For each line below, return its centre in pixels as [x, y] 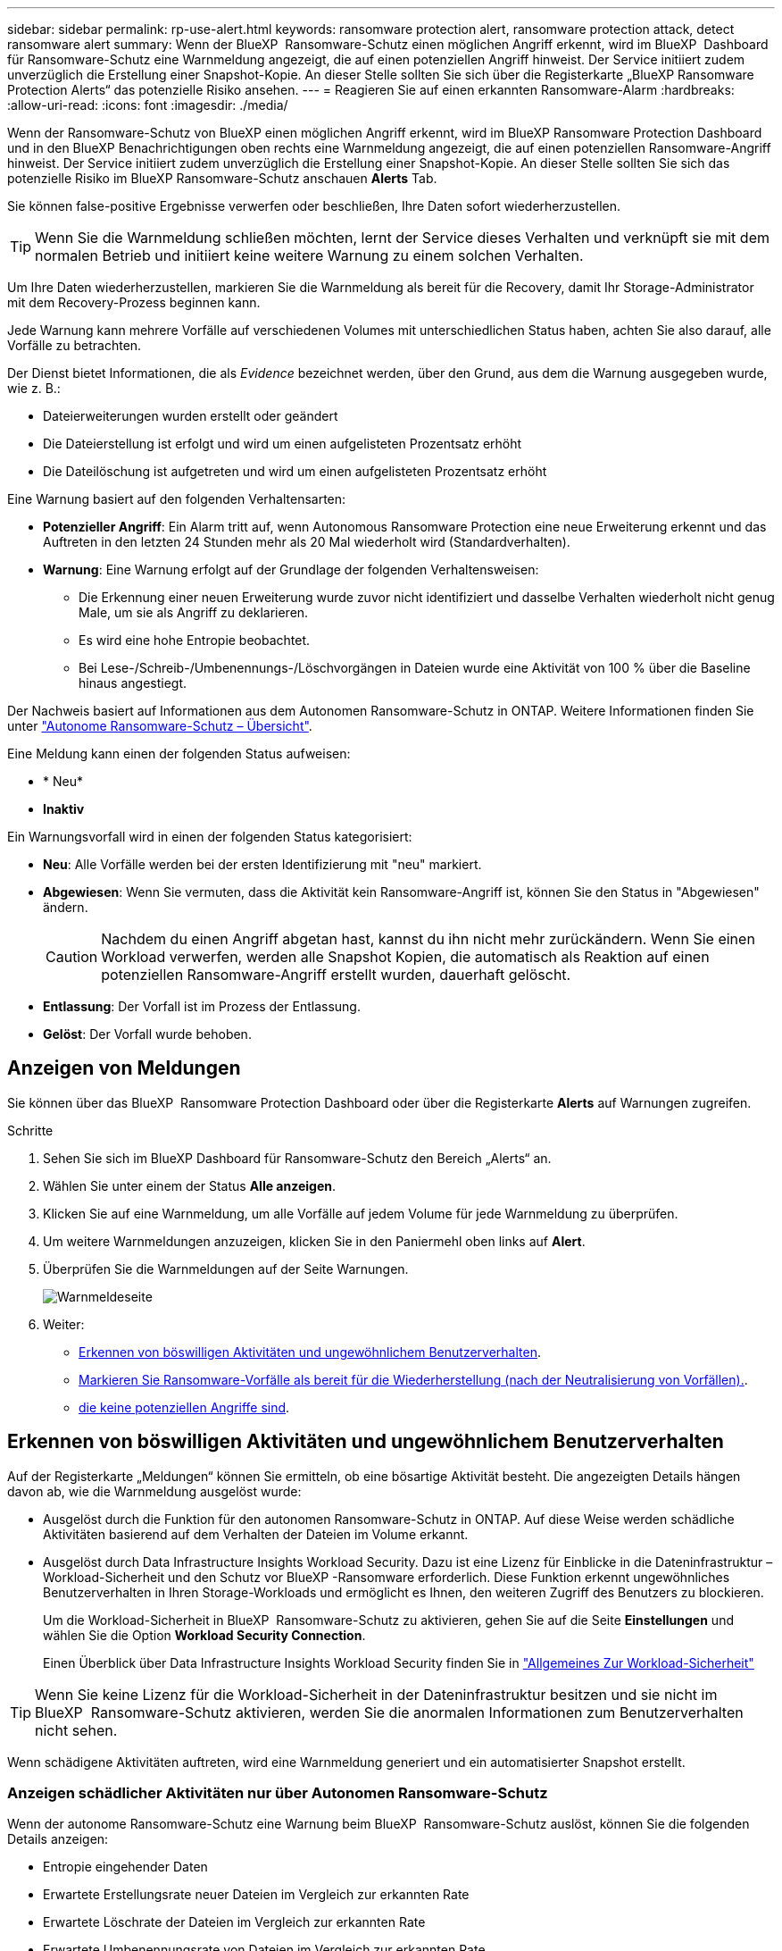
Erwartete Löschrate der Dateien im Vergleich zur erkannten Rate [234, 1922]
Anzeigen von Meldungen [124, 1068]
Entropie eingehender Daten [125, 1867]
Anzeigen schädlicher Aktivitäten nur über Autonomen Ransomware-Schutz [278, 1793]
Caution [72, 957]
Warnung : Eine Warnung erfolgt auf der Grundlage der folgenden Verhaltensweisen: [291, 569]
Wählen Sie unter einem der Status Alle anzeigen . [189, 1185]
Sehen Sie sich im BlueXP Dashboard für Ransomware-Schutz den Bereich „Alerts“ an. [297, 1158]
